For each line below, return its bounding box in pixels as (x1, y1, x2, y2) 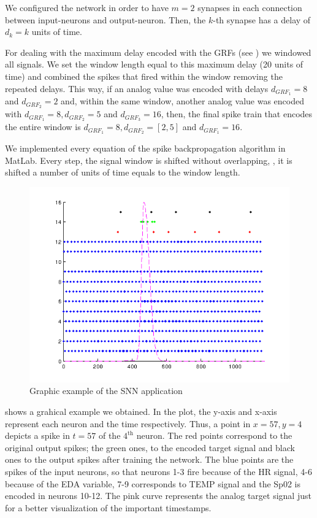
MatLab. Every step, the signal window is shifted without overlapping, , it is (5, 153, 292, 166)
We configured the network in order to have (5, 1, 169, 14)
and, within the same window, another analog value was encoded (61, 95, 304, 107)
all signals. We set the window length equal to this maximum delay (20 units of (5, 58, 304, 71)
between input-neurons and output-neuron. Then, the (5, 13, 206, 26)
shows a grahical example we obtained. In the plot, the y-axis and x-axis (5, 404, 277, 417)
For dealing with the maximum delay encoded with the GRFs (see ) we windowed (5, 45, 311, 58)
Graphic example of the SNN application (29, 384, 183, 397)
